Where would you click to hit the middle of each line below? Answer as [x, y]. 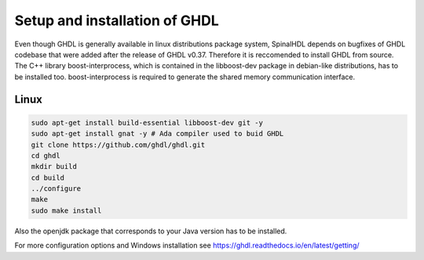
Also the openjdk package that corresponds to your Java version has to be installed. [151, 231]
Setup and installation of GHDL [117, 20]
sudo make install [66, 211]
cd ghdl [46, 156]
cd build [48, 178]
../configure [56, 189]
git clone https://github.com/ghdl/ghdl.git [118, 145]
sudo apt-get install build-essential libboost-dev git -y [147, 123]
